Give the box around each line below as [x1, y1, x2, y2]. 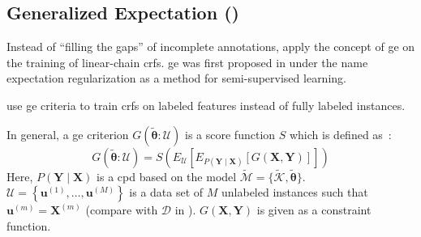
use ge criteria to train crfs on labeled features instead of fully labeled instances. [6, 96, 406, 113]
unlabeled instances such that [221, 184, 368, 201]
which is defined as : [289, 125, 392, 142]
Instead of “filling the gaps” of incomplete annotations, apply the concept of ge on [6, 38, 415, 55]
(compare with [85, 201, 158, 218]
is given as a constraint [256, 201, 372, 218]
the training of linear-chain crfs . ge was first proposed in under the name [6, 53, 368, 70]
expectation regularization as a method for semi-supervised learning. [6, 70, 346, 87]
